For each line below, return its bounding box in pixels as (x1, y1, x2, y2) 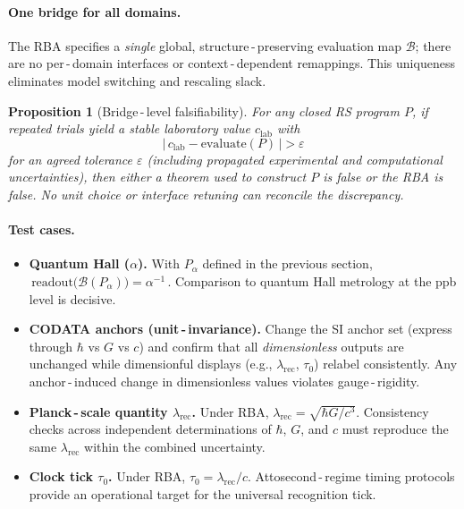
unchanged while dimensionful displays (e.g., (29, 354, 273, 373)
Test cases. (8, 220, 75, 239)
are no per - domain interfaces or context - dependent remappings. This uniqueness (8, 54, 455, 72)
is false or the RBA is (323, 167, 443, 186)
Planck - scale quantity (29, 402, 168, 420)
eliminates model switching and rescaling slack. (8, 71, 266, 89)
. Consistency (356, 402, 429, 420)
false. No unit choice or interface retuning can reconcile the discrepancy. (8, 184, 404, 203)
